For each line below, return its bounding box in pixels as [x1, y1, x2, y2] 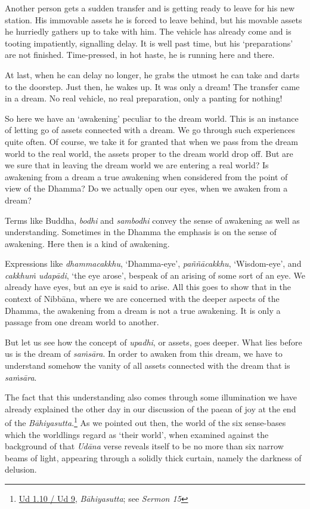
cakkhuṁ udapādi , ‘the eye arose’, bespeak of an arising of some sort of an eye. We [5, 269, 306, 281]
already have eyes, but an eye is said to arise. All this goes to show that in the [5, 280, 292, 293]
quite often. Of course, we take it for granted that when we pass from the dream [5, 135, 298, 147]
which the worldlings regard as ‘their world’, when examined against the [5, 428, 269, 440]
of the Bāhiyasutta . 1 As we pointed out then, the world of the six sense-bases [5, 415, 286, 429]
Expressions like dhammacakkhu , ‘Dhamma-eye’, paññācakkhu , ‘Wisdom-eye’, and [5, 257, 302, 270]
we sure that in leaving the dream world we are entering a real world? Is [5, 159, 269, 171]
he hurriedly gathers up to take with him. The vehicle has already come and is [5, 25, 292, 38]
